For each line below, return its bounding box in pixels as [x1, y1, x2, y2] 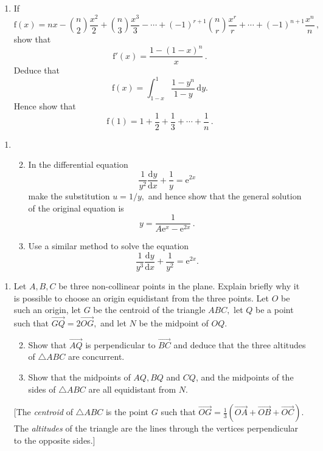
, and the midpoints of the [195, 371, 294, 383]
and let [100, 317, 127, 329]
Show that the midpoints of [28, 371, 131, 383]
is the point [105, 405, 149, 418]
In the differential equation [28, 158, 128, 171]
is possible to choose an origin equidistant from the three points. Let [13, 291, 269, 304]
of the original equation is [28, 201, 124, 214]
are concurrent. [68, 350, 125, 363]
